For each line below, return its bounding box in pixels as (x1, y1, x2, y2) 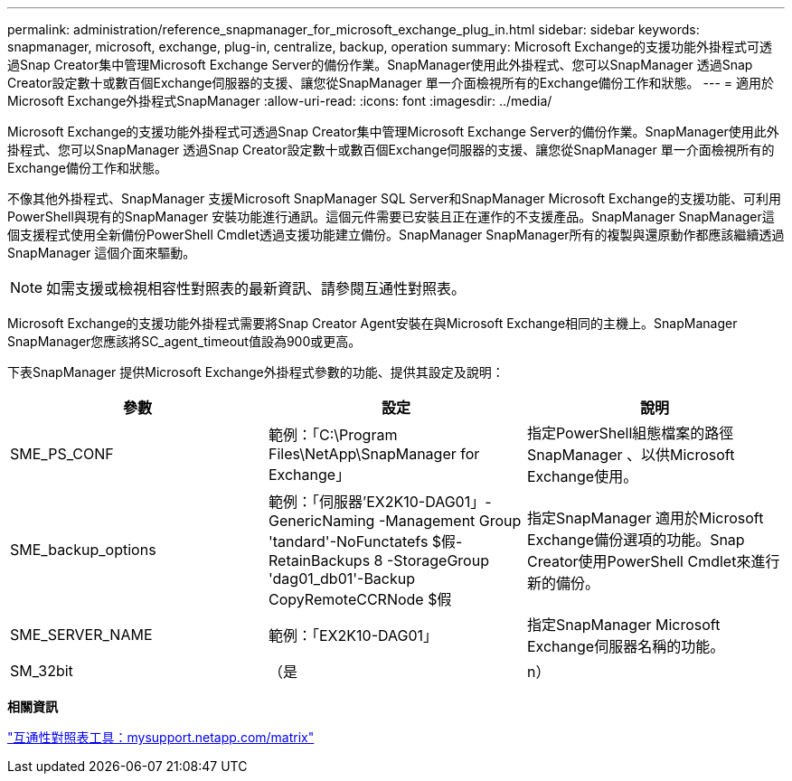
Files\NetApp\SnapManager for (268, 445, 480, 463)
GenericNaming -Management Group (268, 512, 522, 530)
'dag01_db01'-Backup (268, 569, 416, 588)
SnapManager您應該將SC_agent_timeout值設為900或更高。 (7, 334, 362, 349)
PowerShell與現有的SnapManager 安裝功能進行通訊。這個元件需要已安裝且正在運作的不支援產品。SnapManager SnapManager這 (7, 209, 775, 224)
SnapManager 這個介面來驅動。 (7, 245, 196, 260)
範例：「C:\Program (268, 426, 398, 444)
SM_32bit (10, 662, 73, 680)
